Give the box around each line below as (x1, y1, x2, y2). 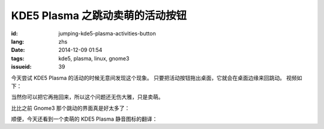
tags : (11, 54, 25, 62)
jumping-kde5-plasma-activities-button (58, 30, 156, 37)
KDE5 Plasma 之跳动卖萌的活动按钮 (11, 9, 187, 22)
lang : (11, 38, 25, 45)
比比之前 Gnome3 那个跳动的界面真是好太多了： (11, 105, 130, 112)
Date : (11, 47, 25, 54)
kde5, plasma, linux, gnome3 (58, 54, 130, 62)
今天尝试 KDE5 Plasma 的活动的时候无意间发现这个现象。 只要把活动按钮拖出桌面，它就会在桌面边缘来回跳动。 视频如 (11, 74, 302, 81)
